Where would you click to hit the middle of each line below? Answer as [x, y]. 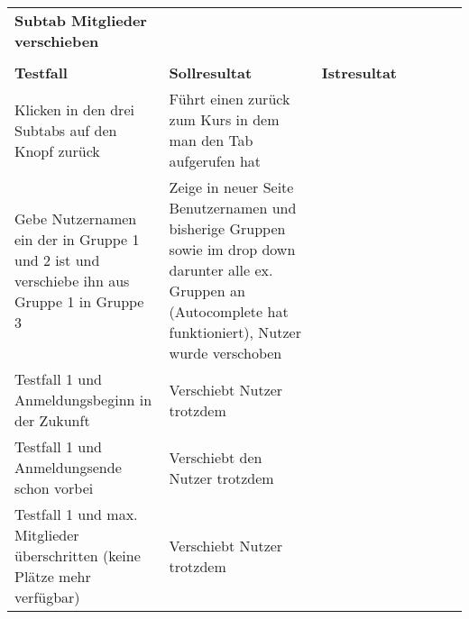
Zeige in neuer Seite [231, 187]
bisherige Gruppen [227, 228]
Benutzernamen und [233, 208]
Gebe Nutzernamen [76, 218]
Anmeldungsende [68, 467]
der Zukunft [52, 420]
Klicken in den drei [74, 109]
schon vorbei [54, 488]
